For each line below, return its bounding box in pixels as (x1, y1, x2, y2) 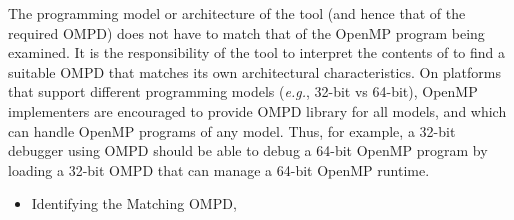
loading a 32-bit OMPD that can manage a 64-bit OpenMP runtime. (8, 159, 430, 180)
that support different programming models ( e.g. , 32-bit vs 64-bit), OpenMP (8, 81, 478, 102)
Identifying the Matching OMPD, (31, 193, 237, 214)
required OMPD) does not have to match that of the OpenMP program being (8, 22, 485, 43)
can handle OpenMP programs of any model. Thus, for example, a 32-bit (8, 120, 456, 141)
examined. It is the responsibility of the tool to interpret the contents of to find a (8, 42, 506, 63)
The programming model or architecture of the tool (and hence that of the (8, 3, 466, 23)
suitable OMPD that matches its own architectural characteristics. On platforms (8, 61, 501, 82)
